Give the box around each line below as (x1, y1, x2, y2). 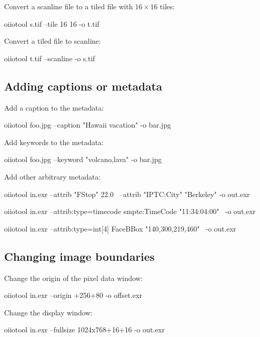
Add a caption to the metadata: (4, 102, 104, 113)
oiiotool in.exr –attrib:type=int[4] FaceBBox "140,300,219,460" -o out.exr (4, 223, 236, 234)
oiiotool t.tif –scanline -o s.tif (4, 52, 95, 63)
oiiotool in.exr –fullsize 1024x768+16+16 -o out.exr (4, 324, 165, 335)
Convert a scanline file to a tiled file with (4, 1, 133, 11)
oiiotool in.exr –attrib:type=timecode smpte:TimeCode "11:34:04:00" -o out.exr (4, 206, 256, 217)
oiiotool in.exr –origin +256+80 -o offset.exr (4, 290, 143, 300)
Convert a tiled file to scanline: (4, 36, 101, 46)
